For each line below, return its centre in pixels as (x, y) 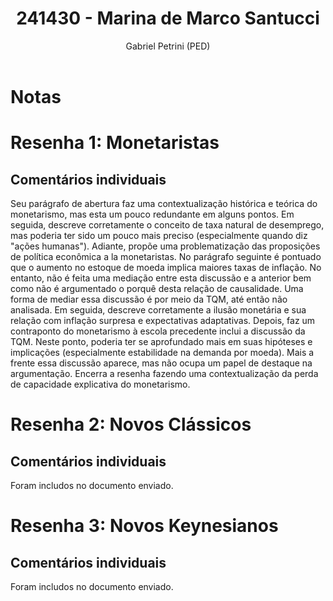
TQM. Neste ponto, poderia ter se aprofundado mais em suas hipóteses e (161, 341)
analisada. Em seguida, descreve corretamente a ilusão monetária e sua (158, 309)
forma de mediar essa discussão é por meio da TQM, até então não (149, 299)
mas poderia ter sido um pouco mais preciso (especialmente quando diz (159, 235)
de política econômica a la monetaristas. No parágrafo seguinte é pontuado (166, 256)
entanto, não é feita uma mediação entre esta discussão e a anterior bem (161, 278)
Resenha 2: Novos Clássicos (131, 424)
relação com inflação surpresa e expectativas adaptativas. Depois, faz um (163, 320)
